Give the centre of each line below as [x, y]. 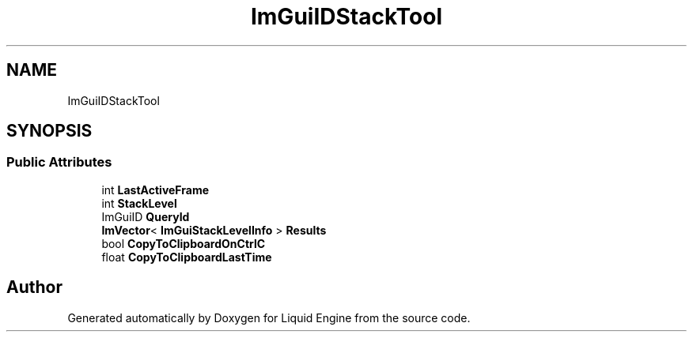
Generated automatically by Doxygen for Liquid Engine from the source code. [269, 317]
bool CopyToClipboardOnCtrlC [184, 243]
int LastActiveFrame [155, 190]
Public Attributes [59, 162]
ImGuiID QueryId [146, 216]
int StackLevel [139, 203]
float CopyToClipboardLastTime [187, 257]
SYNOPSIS [49, 131]
